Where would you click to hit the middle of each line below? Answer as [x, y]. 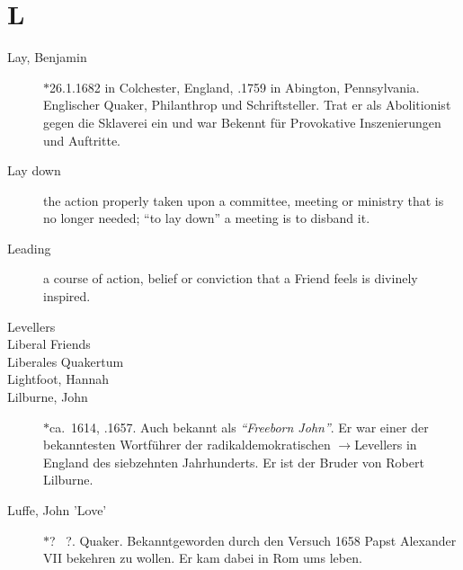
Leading [29, 248]
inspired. [67, 296]
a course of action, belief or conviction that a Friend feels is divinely [231, 278]
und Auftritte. [82, 140]
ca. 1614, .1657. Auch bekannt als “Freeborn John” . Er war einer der [239, 427]
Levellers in [386, 445]
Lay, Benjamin [47, 57]
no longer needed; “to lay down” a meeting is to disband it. [207, 218]
